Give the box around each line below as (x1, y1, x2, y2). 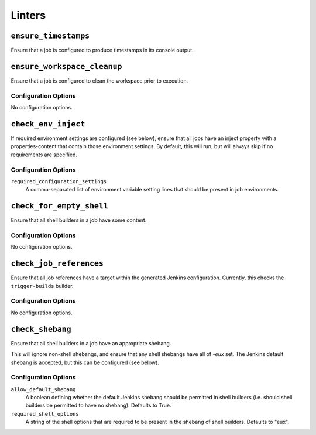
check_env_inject (11, 119, 85, 129)
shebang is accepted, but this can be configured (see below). (11, 359, 159, 366)
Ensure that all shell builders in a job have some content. (11, 217, 147, 224)
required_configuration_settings (11, 178, 107, 184)
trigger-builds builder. (11, 282, 74, 289)
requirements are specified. (11, 151, 77, 158)
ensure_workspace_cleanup (11, 61, 122, 71)
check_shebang (11, 324, 71, 334)
